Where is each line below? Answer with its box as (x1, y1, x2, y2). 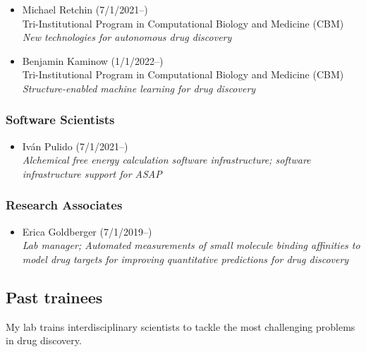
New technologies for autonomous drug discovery (22, 30, 232, 44)
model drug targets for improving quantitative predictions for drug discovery (22, 251, 349, 266)
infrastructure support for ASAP (22, 166, 162, 181)
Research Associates (6, 196, 123, 214)
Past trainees (6, 286, 103, 308)
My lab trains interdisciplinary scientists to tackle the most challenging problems (6, 319, 355, 334)
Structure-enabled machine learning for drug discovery (22, 80, 256, 95)
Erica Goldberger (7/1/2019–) (22, 224, 152, 238)
